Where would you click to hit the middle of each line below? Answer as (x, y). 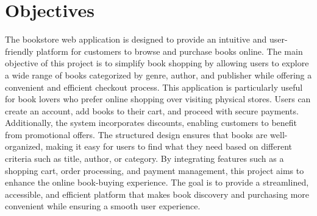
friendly (19, 51)
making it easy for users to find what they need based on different (169, 146)
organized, (24, 146)
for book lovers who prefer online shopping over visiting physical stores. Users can (158, 99)
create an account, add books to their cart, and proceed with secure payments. (152, 110)
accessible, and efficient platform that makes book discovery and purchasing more (157, 194)
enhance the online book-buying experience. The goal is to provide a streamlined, (157, 182)
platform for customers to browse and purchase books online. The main (169, 51)
